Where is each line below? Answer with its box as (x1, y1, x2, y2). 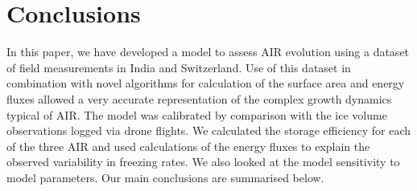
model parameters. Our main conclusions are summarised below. (6, 169, 324, 185)
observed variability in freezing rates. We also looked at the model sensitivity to (6, 153, 400, 170)
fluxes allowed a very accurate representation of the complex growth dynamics (6, 90, 392, 107)
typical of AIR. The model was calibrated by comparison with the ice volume (6, 106, 387, 123)
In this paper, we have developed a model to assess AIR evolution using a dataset (6, 43, 410, 60)
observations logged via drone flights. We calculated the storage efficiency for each (6, 122, 411, 139)
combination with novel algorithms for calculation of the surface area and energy (6, 75, 405, 91)
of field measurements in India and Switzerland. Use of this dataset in (6, 59, 351, 75)
